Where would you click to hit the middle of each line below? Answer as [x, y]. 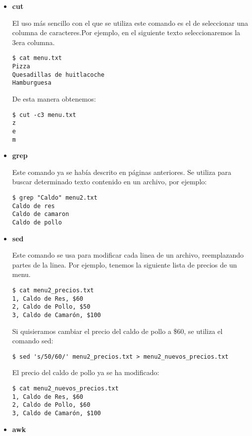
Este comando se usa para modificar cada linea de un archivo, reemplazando [128, 255]
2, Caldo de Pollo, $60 [51, 405]
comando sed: [33, 341]
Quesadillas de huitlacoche [58, 75]
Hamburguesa [32, 83]
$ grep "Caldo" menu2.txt [55, 198]
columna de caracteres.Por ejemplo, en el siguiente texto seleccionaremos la [126, 32]
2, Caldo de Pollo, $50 [51, 307]
